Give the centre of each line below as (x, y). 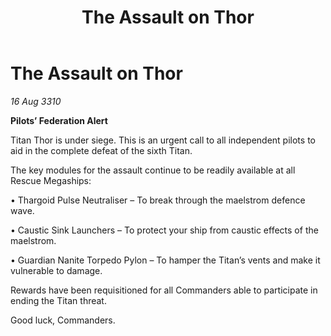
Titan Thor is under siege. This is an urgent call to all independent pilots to (163, 140)
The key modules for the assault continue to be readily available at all (153, 170)
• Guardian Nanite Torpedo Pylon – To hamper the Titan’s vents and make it (165, 260)
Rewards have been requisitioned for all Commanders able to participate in (164, 290)
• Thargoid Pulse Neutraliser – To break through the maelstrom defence (158, 200)
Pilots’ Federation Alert (59, 120)
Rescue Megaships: (51, 180)
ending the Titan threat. (58, 300)
